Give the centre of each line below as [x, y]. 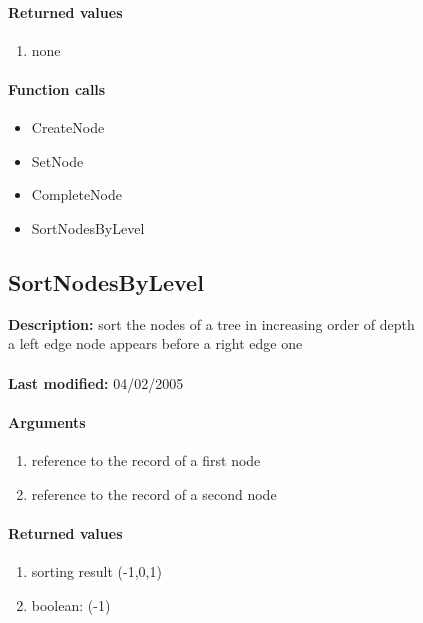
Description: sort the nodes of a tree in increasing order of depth [211, 323]
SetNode [57, 160]
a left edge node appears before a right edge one [155, 343]
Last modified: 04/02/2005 [96, 382]
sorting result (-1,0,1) [96, 570]
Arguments [47, 421]
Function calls [57, 88]
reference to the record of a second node [154, 493]
